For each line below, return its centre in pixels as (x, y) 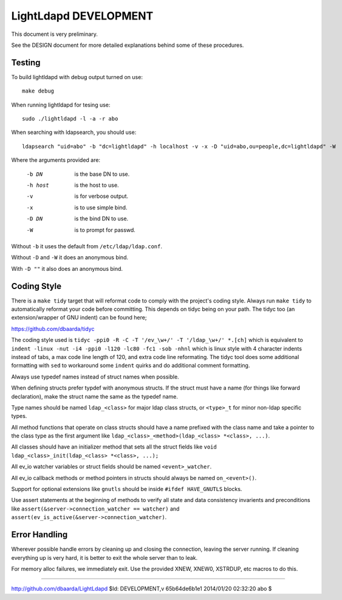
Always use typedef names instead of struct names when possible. (95, 377)
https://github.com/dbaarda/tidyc (53, 329)
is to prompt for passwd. (105, 230)
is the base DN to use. (102, 174)
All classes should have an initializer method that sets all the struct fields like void (114, 447)
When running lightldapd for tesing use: (61, 105)
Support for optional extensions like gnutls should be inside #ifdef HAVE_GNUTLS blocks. (127, 489)
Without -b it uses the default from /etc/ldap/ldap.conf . (87, 246)
